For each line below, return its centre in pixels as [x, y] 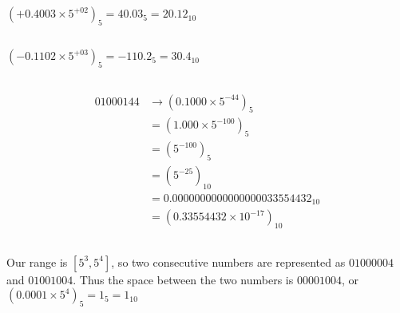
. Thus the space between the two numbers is [183, 279]
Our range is [37, 261]
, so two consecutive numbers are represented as [228, 261]
